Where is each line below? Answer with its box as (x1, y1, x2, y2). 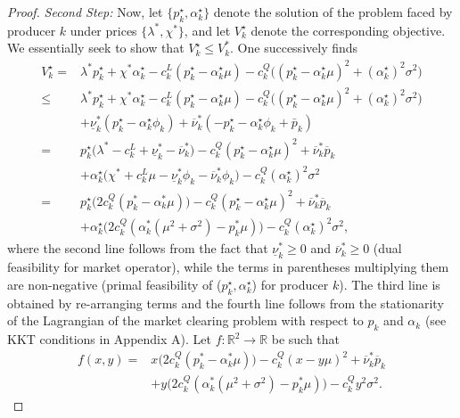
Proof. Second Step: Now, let (7, 3, 163, 20)
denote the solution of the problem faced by (213, 3, 453, 20)
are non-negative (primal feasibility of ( (7, 275, 222, 293)
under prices (70, 20, 137, 39)
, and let (184, 20, 231, 39)
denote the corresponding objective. (251, 20, 446, 39)
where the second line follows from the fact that (7, 239, 268, 258)
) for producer (251, 275, 329, 293)
